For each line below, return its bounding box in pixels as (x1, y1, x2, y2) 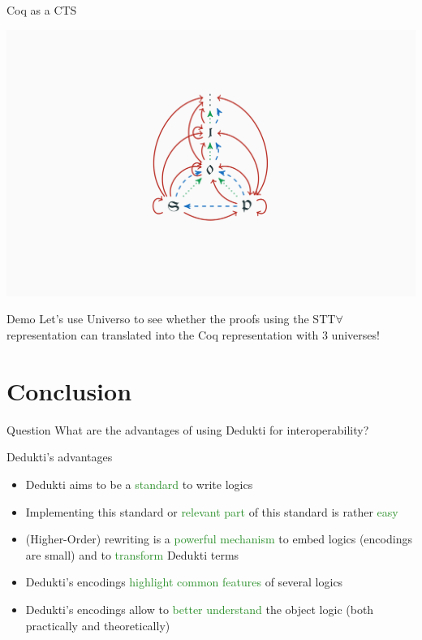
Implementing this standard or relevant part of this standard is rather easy (25, 503, 398, 520)
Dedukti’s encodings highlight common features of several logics (25, 573, 343, 590)
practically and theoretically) (25, 616, 170, 634)
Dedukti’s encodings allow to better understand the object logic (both (25, 600, 374, 617)
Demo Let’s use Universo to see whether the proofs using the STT (6, 310, 336, 327)
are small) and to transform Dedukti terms (25, 546, 239, 563)
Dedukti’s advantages (6, 448, 113, 465)
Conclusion (6, 374, 132, 407)
